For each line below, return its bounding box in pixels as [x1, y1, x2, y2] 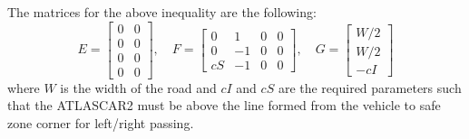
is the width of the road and [60, 78, 217, 97]
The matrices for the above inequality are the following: [7, 3, 317, 21]
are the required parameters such [278, 78, 462, 97]
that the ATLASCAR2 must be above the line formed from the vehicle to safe [7, 96, 441, 115]
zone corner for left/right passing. [7, 113, 194, 132]
